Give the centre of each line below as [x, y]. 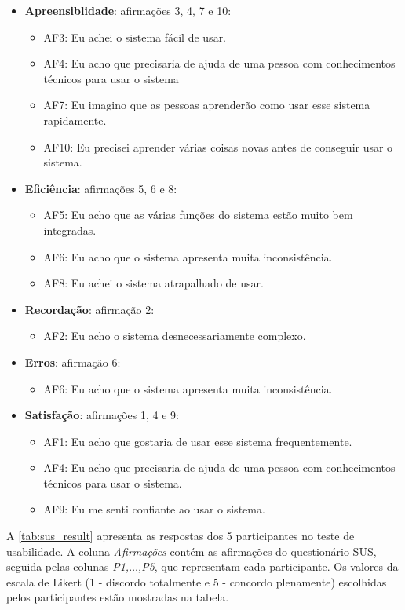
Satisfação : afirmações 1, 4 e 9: [102, 415]
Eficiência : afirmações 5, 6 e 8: [101, 188]
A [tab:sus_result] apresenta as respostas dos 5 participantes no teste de [181, 536]
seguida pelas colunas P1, [68, 566]
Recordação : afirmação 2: [89, 309]
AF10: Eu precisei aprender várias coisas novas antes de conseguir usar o [218, 146]
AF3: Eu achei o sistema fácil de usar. [135, 37]
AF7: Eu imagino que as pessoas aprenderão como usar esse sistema [207, 105]
